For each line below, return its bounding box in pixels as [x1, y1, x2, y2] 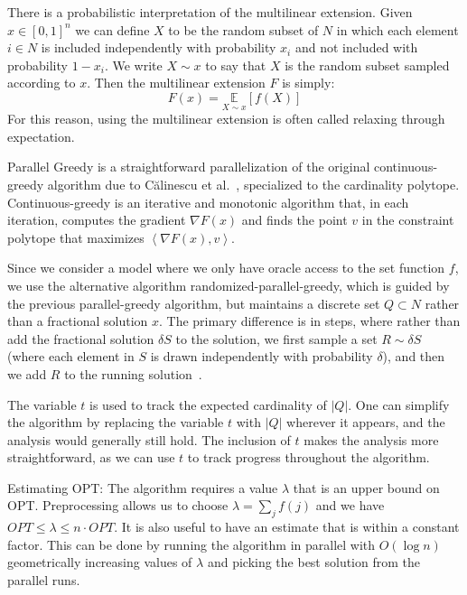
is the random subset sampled [285, 55, 450, 74]
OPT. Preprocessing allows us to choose [7, 496, 229, 515]
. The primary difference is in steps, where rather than [159, 311, 461, 330]
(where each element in [7, 347, 135, 366]
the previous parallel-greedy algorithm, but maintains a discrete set [7, 293, 380, 312]
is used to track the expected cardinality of [89, 395, 327, 414]
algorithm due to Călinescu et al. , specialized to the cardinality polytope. [47, 174, 460, 193]
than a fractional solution [7, 311, 148, 330]
